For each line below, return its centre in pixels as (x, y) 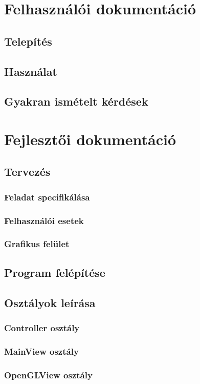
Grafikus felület (37, 244)
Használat (31, 71)
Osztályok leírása (50, 302)
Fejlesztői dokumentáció (90, 139)
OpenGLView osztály (48, 375)
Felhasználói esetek (44, 220)
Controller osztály (42, 327)
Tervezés (27, 171)
